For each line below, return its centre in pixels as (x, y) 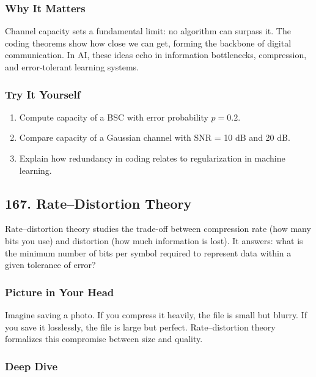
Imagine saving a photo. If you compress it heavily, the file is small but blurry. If (156, 314)
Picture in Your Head (60, 292)
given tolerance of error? (50, 265)
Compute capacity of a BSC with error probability (114, 117)
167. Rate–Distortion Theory (98, 203)
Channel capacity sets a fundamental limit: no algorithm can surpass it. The (148, 31)
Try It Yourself (43, 94)
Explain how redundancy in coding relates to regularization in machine (152, 158)
